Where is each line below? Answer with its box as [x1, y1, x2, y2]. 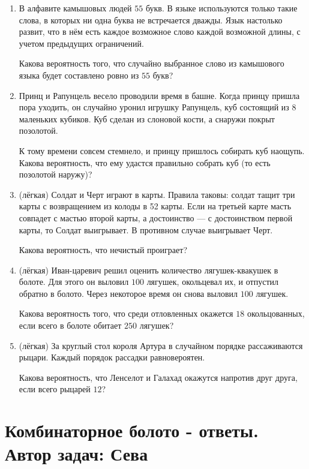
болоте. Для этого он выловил [19, 275, 129, 288]
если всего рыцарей [19, 383, 91, 395]
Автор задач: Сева [5, 441, 148, 466]
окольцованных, [247, 307, 305, 320]
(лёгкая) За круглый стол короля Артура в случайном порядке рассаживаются [19, 339, 303, 351]
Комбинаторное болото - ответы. [5, 418, 259, 443]
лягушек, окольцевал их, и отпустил [146, 275, 278, 288]
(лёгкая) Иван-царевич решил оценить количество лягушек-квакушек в [19, 263, 278, 276]
